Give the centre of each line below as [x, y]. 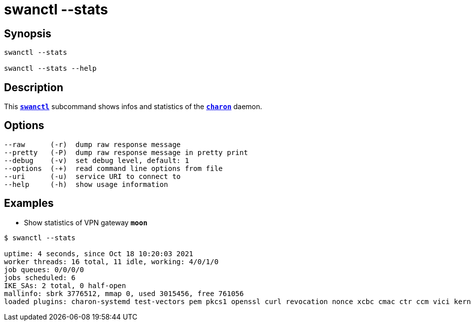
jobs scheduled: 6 [40, 277]
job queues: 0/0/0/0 [44, 269]
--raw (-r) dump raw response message [93, 144]
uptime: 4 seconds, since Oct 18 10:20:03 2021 [99, 253]
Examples [29, 203]
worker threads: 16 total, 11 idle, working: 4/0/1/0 [111, 261]
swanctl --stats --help [50, 69]
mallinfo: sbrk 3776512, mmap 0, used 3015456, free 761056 [124, 293]
